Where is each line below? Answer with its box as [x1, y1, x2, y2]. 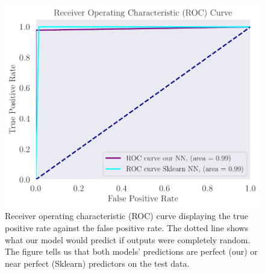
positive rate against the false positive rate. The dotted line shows [5, 221, 249, 234]
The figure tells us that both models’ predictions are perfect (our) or [5, 245, 258, 258]
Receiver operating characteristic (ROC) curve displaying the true [5, 209, 249, 222]
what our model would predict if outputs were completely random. [5, 233, 251, 246]
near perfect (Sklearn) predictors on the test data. [5, 256, 190, 269]
